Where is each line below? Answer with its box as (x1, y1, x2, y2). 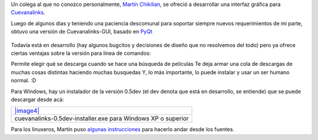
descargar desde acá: (11, 96, 64, 103)
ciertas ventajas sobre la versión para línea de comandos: (11, 49, 151, 56)
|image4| (14, 106, 39, 115)
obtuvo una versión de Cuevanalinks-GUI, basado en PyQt (11, 28, 153, 35)
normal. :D (11, 77, 37, 84)
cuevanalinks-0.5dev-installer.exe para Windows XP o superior (14, 115, 189, 123)
